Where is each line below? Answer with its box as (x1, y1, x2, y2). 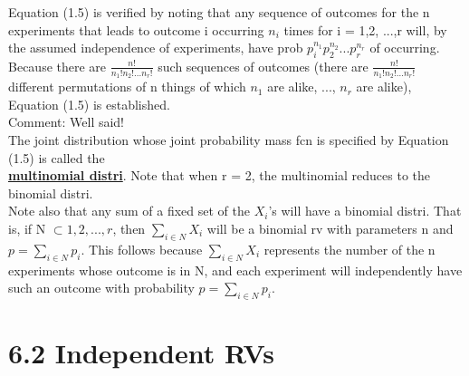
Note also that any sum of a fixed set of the (8, 201, 250, 220)
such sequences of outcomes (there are (158, 56, 368, 75)
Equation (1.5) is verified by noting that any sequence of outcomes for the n (8, 3, 430, 21)
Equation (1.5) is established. (8, 94, 170, 113)
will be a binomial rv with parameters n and (206, 218, 454, 237)
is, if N (8, 218, 46, 237)
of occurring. (369, 38, 440, 57)
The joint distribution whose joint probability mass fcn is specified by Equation (8, 130, 449, 149)
